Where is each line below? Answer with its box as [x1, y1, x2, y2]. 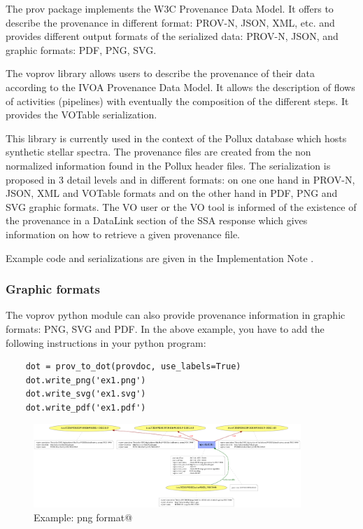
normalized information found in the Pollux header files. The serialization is [6, 158, 331, 172]
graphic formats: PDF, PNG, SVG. [6, 42, 157, 57]
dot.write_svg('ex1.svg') [25, 389, 146, 399]
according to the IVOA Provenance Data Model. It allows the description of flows [6, 79, 355, 94]
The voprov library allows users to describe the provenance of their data [6, 66, 315, 81]
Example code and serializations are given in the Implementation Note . [6, 250, 314, 265]
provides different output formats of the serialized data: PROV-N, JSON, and [6, 29, 339, 43]
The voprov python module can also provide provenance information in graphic [6, 308, 346, 322]
